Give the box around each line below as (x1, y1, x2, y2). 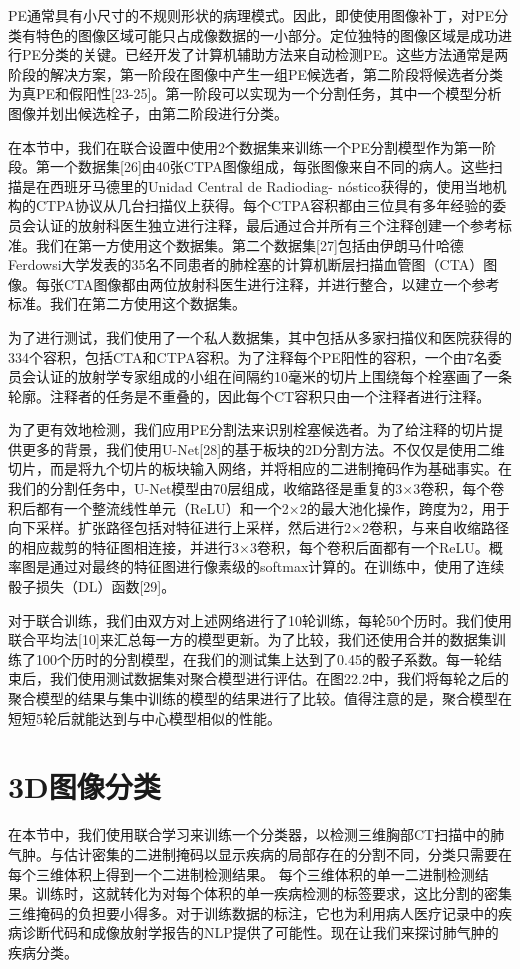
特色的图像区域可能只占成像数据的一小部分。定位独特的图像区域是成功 (35, 24, 498, 45)
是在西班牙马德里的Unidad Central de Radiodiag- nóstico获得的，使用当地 (21, 175, 493, 196)
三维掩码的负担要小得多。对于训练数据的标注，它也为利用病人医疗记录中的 (8, 902, 498, 923)
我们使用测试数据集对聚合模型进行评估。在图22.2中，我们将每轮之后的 (49, 668, 509, 689)
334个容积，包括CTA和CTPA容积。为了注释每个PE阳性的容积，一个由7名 (8, 346, 488, 367)
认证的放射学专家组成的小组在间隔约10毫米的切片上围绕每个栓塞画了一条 (35, 366, 512, 387)
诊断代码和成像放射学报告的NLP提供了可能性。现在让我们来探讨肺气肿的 (21, 922, 499, 943)
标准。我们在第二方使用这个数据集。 (8, 293, 246, 314)
